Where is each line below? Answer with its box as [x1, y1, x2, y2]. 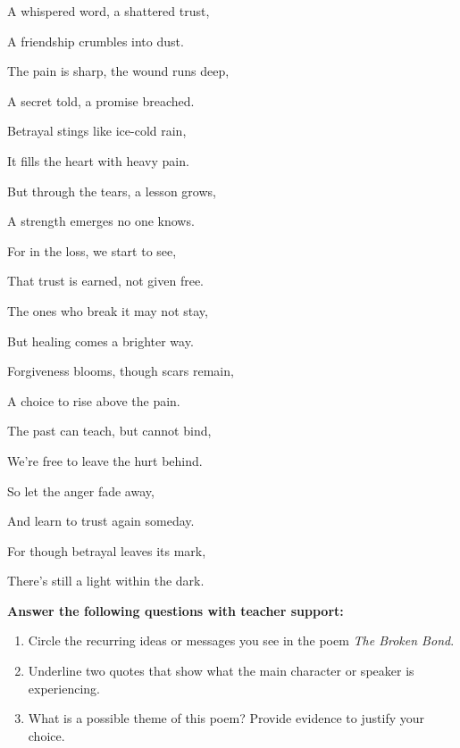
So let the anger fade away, [7, 481, 155, 500]
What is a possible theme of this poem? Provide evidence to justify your [28, 709, 425, 727]
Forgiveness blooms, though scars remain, [7, 362, 234, 380]
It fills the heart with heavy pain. [7, 151, 189, 170]
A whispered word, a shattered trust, [7, 2, 210, 20]
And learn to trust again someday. [7, 511, 195, 530]
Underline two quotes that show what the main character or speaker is [28, 661, 414, 680]
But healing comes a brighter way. [7, 331, 194, 350]
